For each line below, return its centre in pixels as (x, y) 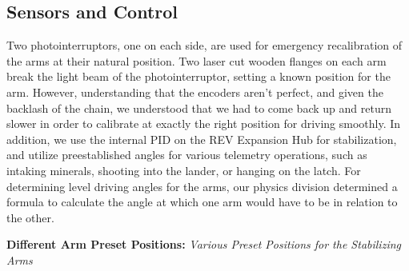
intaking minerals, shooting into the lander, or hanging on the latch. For (184, 170)
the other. (30, 217)
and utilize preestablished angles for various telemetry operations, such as (187, 155)
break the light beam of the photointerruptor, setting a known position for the (198, 76)
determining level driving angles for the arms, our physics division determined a (202, 186)
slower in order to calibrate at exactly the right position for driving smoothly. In (204, 124)
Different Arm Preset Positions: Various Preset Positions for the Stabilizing (204, 244)
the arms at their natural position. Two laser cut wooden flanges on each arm (196, 60)
